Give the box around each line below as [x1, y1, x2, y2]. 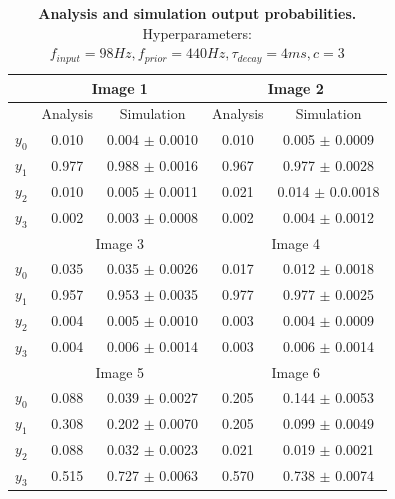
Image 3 [95, 232, 145, 253]
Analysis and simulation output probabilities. [38, 3, 357, 23]
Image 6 [271, 361, 321, 382]
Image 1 [91, 77, 148, 98]
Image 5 [95, 361, 145, 382]
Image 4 [271, 232, 321, 253]
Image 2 [267, 77, 324, 98]
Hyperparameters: [142, 22, 252, 43]
